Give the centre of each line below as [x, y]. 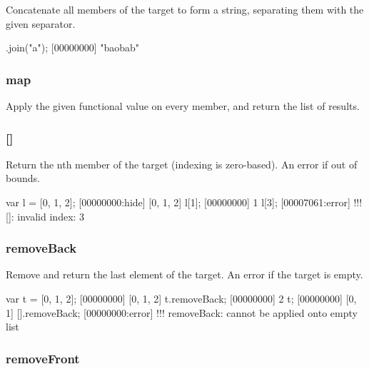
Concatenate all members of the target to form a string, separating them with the [185, 9]
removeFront [43, 358]
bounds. [23, 178]
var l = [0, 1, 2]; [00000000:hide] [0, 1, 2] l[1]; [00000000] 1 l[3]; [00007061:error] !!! [184, 202]
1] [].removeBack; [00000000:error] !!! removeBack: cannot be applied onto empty [182, 312]
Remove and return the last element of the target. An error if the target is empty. [184, 274]
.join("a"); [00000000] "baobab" [73, 47]
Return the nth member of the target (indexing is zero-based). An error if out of [182, 164]
